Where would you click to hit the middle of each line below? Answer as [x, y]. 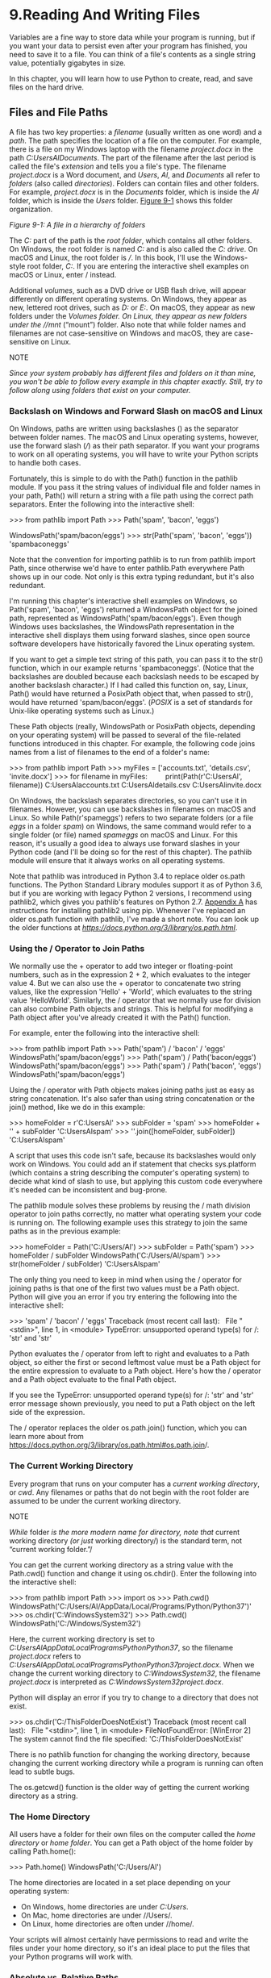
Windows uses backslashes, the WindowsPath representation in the [122, 627]
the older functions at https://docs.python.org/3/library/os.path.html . [123, 928]
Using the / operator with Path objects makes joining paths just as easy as [132, 1090]
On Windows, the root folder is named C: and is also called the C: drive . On [133, 248]
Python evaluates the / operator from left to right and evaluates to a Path [129, 1354]
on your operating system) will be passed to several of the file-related [125, 735]
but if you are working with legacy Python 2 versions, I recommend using [131, 894]
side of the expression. [47, 1413]
